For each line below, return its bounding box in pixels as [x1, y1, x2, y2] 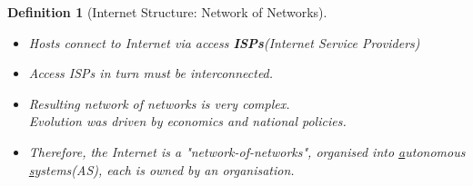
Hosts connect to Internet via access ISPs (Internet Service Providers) [28, 33, 420, 52]
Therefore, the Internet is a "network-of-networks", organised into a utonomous [28, 142, 466, 161]
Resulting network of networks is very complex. [28, 93, 290, 113]
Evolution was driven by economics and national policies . [28, 112, 347, 131]
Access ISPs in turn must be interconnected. [28, 64, 274, 83]
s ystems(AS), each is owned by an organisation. [28, 160, 295, 179]
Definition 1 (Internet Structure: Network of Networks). [7, 3, 327, 21]
